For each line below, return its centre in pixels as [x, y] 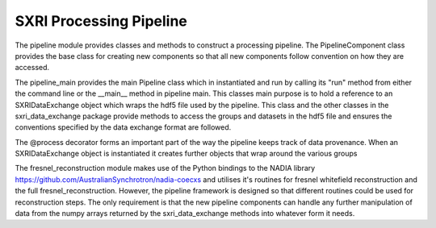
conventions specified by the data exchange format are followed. [123, 127]
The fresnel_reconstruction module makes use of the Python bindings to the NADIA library [165, 168]
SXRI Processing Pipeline [101, 21]
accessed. [32, 68]
